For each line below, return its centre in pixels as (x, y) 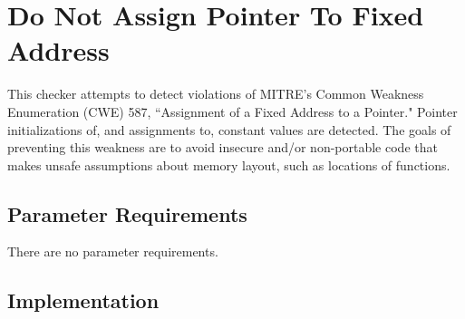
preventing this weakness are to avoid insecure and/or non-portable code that (223, 147)
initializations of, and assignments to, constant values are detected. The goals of (229, 129)
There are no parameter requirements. (113, 251)
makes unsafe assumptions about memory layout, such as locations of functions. (229, 164)
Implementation (83, 300)
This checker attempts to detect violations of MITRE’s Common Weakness (216, 94)
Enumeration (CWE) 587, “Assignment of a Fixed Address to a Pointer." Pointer (232, 111)
